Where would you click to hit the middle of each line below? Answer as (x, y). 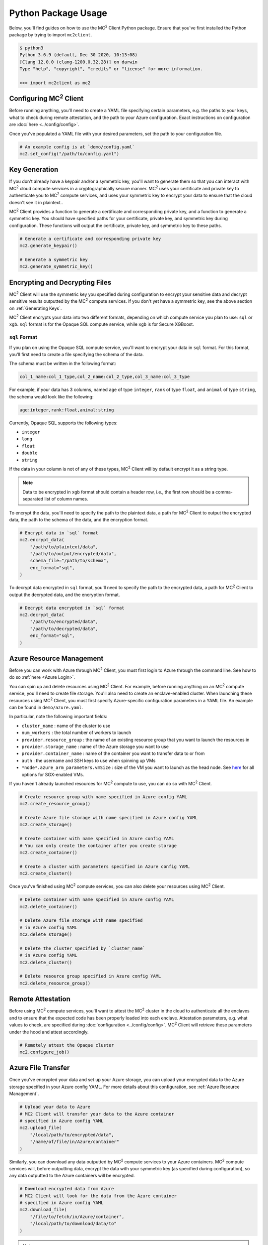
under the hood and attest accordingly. (49, 1032)
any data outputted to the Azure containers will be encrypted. (72, 1176)
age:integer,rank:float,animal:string (67, 410)
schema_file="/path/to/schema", (69, 561)
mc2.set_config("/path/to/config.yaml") (69, 154)
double (30, 453)
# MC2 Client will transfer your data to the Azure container (97, 1114)
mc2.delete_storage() (46, 934)
